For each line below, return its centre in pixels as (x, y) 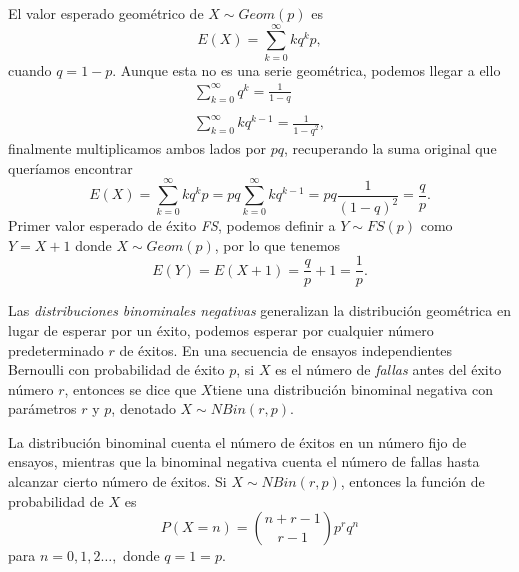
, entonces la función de (412, 481)
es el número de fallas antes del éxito (388, 369)
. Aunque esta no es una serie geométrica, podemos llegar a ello (306, 69)
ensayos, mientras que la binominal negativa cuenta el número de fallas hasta (244, 461)
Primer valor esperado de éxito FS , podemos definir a (172, 225)
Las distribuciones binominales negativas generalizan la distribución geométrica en (259, 310)
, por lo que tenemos (277, 244)
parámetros (42, 408)
